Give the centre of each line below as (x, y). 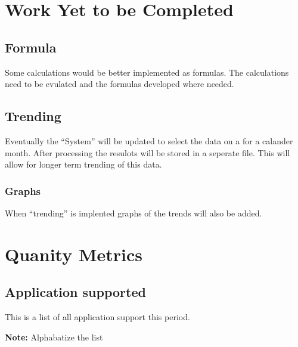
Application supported (75, 292)
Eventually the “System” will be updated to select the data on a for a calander (149, 140)
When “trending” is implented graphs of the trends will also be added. (134, 213)
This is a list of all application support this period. (97, 317)
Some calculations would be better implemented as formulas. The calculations (147, 72)
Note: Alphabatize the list (54, 337)
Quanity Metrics (74, 254)
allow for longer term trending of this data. (83, 164)
